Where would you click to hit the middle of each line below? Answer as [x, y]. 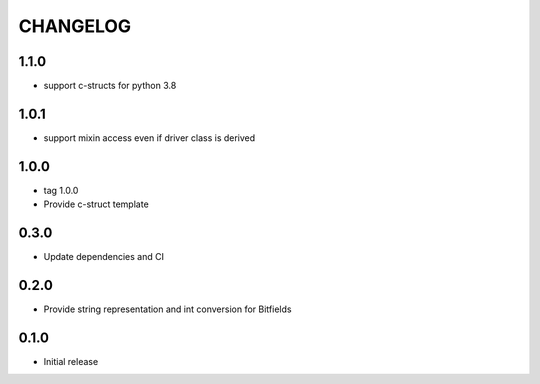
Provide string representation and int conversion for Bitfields [167, 309]
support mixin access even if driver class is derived [149, 137]
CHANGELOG [75, 26]
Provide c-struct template [96, 204]
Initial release [71, 361]
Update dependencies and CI [104, 257]
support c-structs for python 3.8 [110, 86]
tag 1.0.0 [61, 190]
